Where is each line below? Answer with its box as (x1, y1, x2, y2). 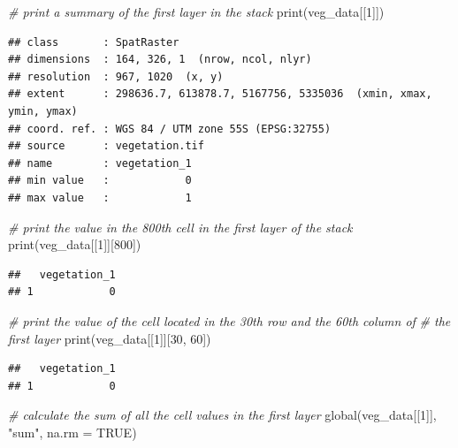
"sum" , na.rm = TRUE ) (8, 422, 137, 441)
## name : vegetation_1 (8, 156, 192, 170)
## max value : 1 (8, 191, 192, 204)
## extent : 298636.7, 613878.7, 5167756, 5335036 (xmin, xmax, (8, 87, 432, 101)
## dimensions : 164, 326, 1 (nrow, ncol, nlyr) (8, 53, 312, 66)
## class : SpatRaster (8, 35, 179, 49)
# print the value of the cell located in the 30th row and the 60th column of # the (8, 311, 451, 330)
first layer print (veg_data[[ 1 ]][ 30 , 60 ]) (8, 329, 211, 347)
